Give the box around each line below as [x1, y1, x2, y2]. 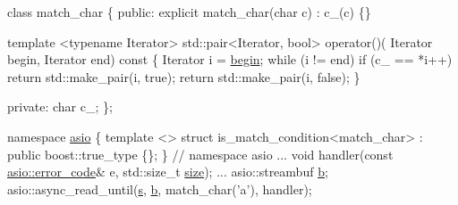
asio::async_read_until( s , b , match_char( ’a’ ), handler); [7, 179, 312, 198]
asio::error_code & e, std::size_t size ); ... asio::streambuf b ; [7, 162, 328, 181]
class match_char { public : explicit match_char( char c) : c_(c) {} [7, 3, 371, 20]
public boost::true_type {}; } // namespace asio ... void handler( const [7, 144, 394, 163]
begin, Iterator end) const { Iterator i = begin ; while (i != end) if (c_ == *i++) [7, 50, 453, 69]
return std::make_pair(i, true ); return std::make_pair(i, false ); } [7, 67, 360, 86]
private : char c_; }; [7, 97, 113, 116]
